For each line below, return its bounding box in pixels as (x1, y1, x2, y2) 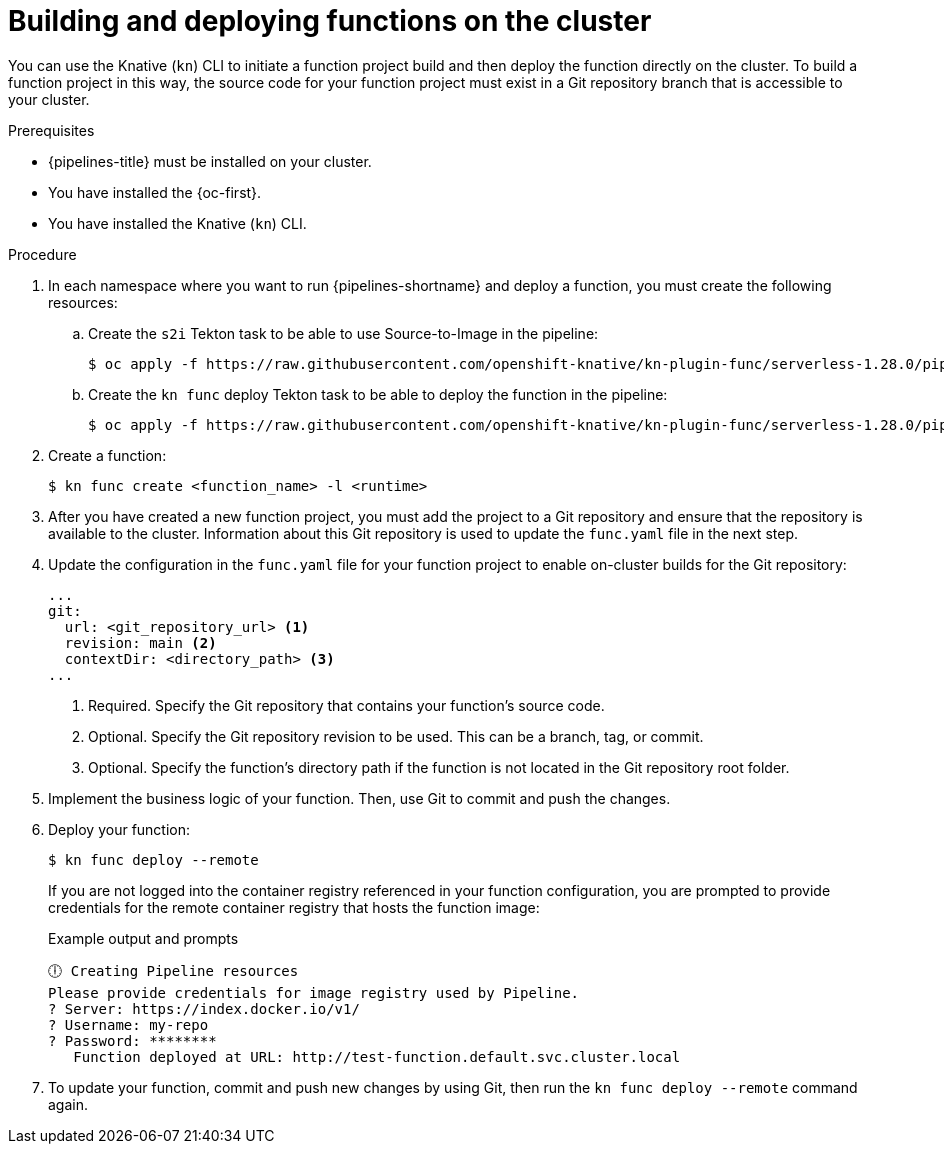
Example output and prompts (48, 929, 239, 947)
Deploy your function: (48, 820, 191, 838)
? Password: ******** (48, 1032, 217, 1049)
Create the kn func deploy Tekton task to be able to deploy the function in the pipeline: (88, 385, 668, 403)
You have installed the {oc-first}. (48, 183, 262, 201)
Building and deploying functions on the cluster (8, 4, 652, 38)
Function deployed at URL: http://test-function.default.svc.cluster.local (73, 1048, 681, 1065)
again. (48, 1095, 89, 1113)
